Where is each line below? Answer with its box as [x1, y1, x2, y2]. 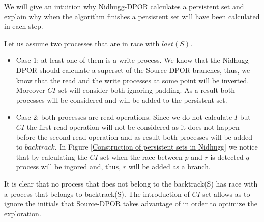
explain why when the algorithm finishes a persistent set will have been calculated [4, 11, 260, 21]
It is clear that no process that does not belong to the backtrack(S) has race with [4, 178, 258, 189]
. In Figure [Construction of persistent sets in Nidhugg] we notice [54, 141, 258, 152]
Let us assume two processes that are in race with [4, 38, 160, 48]
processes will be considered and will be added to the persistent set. [16, 94, 227, 105]
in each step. [4, 21, 43, 31]
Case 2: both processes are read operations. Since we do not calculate [16, 112, 232, 122]
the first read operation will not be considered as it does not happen [26, 121, 240, 132]
